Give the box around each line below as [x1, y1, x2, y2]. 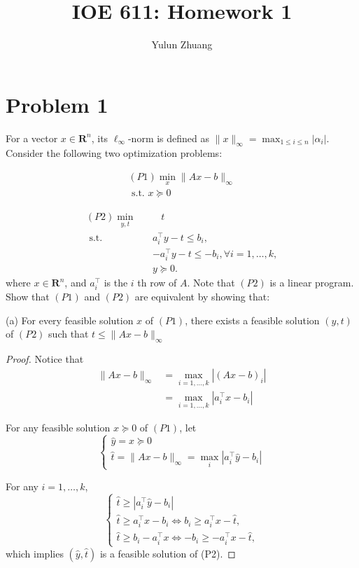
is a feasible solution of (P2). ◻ [99, 546, 236, 560]
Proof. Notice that [6, 352, 84, 366]
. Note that [187, 275, 235, 290]
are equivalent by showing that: [134, 289, 270, 304]
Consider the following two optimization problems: [6, 146, 223, 160]
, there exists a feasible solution [185, 312, 320, 327]
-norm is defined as [127, 130, 210, 145]
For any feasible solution [6, 420, 111, 435]
